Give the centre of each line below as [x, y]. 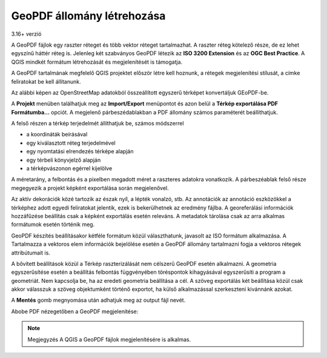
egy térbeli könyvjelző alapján [64, 160]
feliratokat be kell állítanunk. [46, 81]
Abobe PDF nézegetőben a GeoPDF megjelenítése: [75, 311]
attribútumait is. [31, 253]
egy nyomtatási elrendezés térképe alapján [80, 151]
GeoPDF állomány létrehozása [88, 16]
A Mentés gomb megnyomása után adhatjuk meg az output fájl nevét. [98, 300]
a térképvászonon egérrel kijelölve [69, 168]
